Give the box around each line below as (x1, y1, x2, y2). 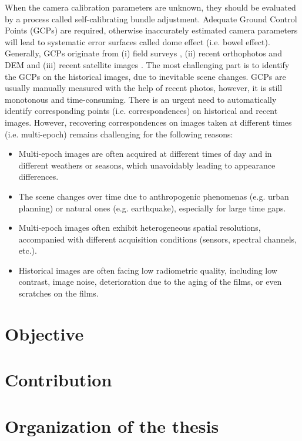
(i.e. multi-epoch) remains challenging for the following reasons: (5, 127, 233, 140)
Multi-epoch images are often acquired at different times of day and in (18, 147, 272, 160)
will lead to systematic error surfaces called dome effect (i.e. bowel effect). (5, 35, 270, 48)
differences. (18, 170, 59, 183)
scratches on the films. (18, 287, 99, 299)
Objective (5, 321, 84, 345)
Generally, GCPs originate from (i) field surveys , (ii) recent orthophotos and (5, 47, 282, 59)
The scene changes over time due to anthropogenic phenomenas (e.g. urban (18, 190, 289, 202)
